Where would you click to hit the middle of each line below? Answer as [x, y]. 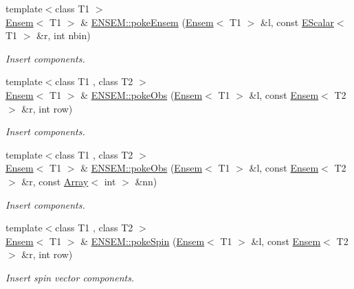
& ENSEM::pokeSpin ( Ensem [143, 241]
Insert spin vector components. [70, 277]
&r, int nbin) [64, 35]
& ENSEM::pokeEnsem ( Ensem [147, 22]
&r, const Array [55, 181]
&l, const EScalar [297, 22]
